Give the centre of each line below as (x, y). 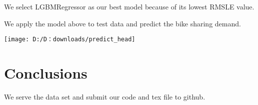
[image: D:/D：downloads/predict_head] (70, 40)
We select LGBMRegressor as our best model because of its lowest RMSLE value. (129, 6)
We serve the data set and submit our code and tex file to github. (105, 96)
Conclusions (46, 73)
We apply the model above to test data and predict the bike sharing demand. (122, 23)
